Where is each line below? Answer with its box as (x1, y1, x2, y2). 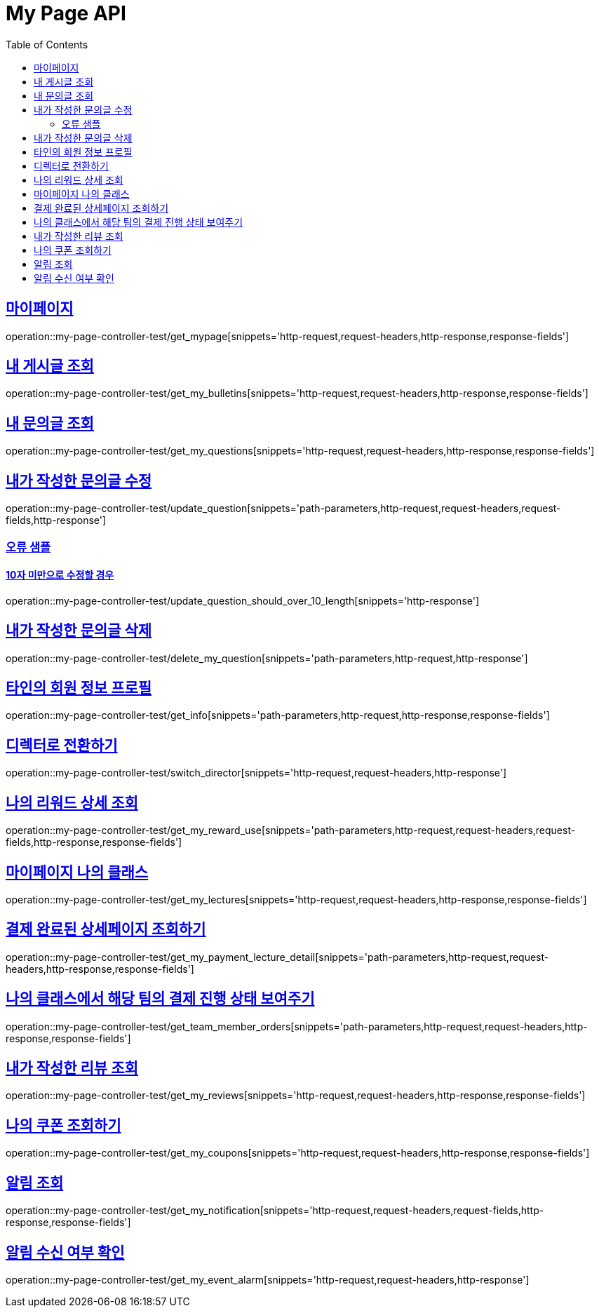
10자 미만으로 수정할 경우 (6, 569, 114, 581)
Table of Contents (6, 38, 88, 50)
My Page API (6, 1, 126, 25)
